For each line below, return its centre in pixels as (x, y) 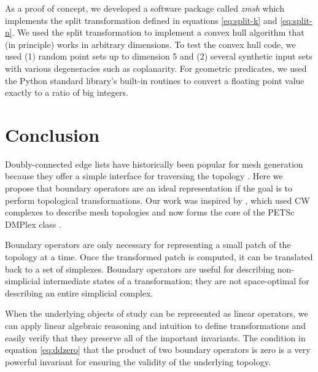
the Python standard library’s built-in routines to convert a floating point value (155, 80)
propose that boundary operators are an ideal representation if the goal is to (149, 188)
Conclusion (52, 134)
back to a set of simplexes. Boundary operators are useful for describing (140, 269)
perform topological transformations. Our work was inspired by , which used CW (157, 200)
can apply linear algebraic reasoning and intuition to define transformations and (156, 325)
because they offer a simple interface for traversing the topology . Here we (144, 176)
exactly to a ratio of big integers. (67, 92)
